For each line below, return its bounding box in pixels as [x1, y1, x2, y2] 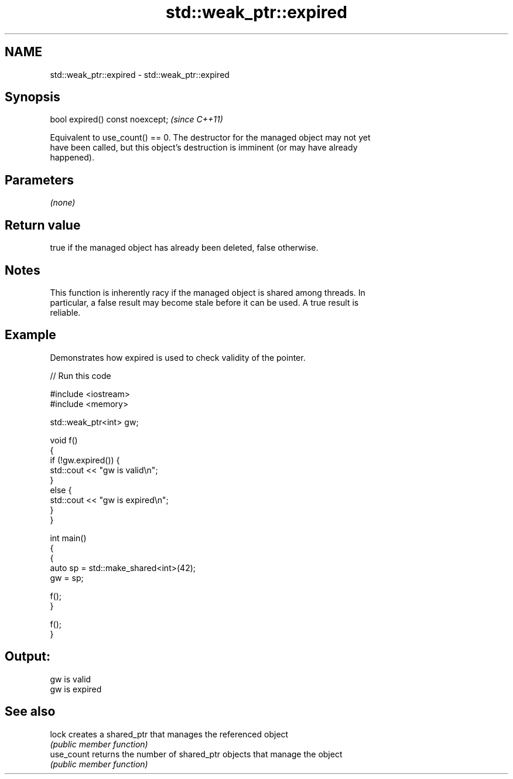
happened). [50, 152, 94, 163]
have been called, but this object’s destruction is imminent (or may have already [50, 142, 358, 153]
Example [5, 327, 56, 343]
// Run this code [50, 370, 111, 381]
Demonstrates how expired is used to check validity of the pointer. [50, 352, 306, 363]
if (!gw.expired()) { [50, 455, 120, 465]
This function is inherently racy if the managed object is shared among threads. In [50, 287, 365, 298]
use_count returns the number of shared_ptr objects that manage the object [50, 749, 343, 759]
